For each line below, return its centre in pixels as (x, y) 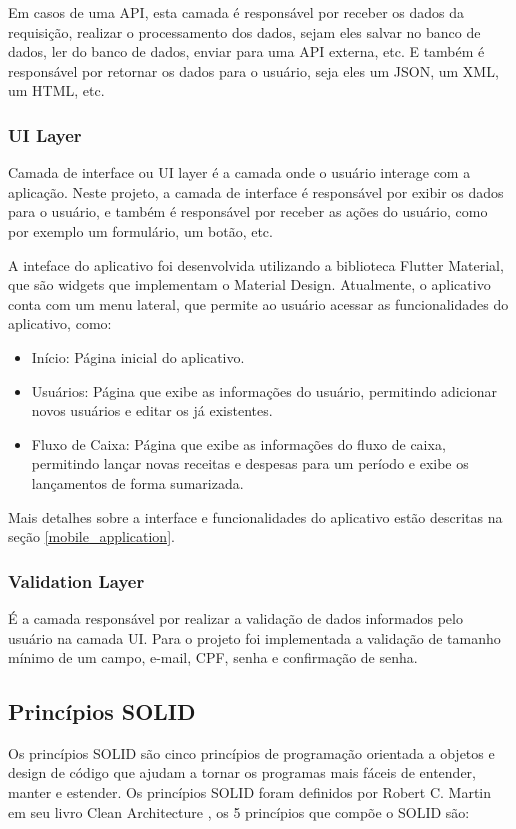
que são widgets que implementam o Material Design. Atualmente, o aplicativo (249, 284)
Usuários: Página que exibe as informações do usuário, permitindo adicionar (264, 390)
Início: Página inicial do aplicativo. (138, 356)
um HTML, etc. (56, 90)
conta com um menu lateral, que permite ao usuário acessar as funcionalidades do (258, 303)
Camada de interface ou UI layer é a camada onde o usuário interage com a (239, 172)
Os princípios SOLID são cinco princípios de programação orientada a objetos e (251, 752)
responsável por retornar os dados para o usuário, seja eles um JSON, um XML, (253, 70)
